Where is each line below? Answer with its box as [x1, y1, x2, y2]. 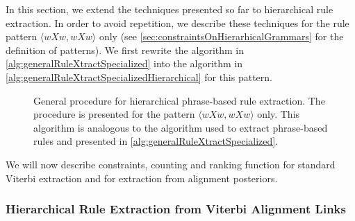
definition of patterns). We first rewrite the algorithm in [6, 42, 244, 57]
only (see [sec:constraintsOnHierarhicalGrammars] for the [99, 29, 344, 44]
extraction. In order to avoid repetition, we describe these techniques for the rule [6, 15, 349, 30]
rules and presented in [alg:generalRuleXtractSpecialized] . [33, 134, 279, 148]
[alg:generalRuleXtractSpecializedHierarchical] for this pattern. [6, 69, 272, 84]
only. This [257, 107, 300, 121]
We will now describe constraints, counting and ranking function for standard [6, 157, 336, 171]
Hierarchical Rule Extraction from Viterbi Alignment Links [6, 200, 346, 218]
